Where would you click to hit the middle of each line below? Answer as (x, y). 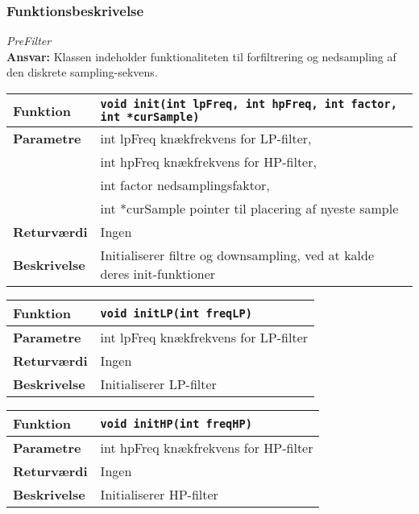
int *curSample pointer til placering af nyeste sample (249, 208)
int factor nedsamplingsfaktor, (185, 185)
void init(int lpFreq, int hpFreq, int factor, (249, 104)
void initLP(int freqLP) (176, 313)
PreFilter (29, 41)
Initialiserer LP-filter (158, 384)
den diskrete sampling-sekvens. (82, 72)
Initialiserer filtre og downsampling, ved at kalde (237, 255)
